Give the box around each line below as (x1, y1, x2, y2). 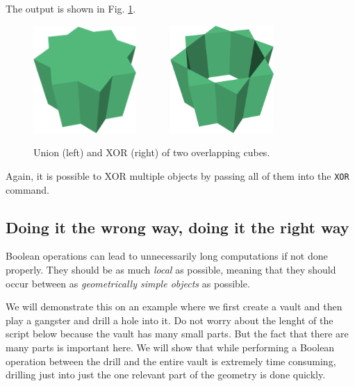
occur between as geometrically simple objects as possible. (6, 276, 250, 290)
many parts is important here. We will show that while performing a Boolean (6, 340, 335, 355)
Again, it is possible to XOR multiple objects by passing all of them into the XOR (6, 169, 349, 183)
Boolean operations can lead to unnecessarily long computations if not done (6, 249, 328, 263)
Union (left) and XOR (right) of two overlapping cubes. (33, 145, 270, 160)
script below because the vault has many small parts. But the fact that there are (6, 326, 349, 341)
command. (6, 182, 49, 196)
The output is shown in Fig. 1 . (6, 1, 136, 15)
